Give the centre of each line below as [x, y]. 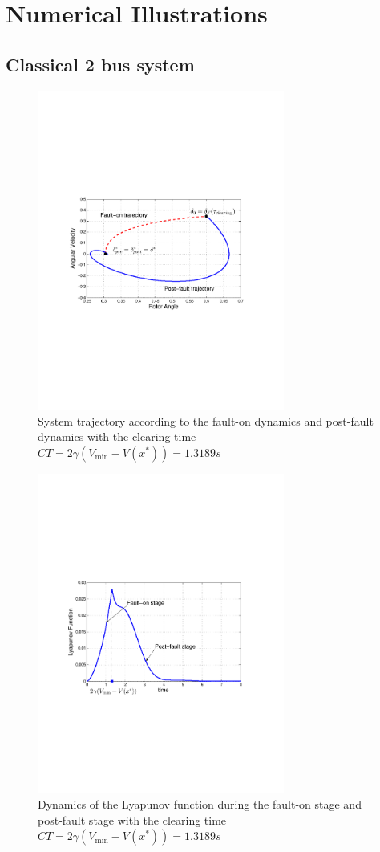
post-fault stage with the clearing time [132, 819]
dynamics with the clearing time [117, 436]
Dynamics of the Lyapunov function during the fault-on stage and [200, 804]
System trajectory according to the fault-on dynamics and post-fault [206, 420]
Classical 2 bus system [100, 64]
